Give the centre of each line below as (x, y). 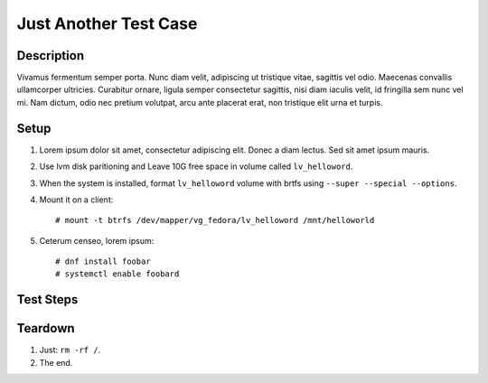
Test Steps (47, 299)
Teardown (46, 328)
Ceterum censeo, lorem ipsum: (97, 240)
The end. (56, 362)
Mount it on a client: (76, 200)
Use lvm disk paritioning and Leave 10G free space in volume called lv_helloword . (196, 166)
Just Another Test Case (107, 23)
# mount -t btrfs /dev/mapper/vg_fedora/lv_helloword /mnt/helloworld (215, 220)
